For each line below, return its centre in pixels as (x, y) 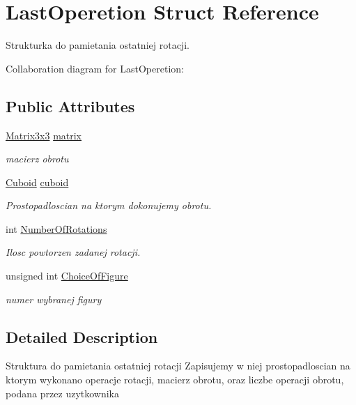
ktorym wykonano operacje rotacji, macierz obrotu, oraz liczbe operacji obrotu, (175, 380)
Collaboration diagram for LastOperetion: (95, 68)
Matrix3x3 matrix (44, 135)
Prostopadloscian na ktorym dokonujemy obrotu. (109, 205)
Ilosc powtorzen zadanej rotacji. (73, 252)
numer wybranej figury (54, 299)
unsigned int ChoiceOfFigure (67, 276)
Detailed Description (82, 336)
